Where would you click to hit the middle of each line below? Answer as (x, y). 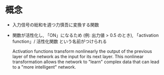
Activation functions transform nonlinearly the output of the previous (82, 51)
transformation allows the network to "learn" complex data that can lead (86, 62)
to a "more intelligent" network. (44, 67)
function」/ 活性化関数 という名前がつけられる (60, 41)
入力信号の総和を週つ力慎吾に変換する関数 (56, 25)
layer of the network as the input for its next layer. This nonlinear (78, 56)
